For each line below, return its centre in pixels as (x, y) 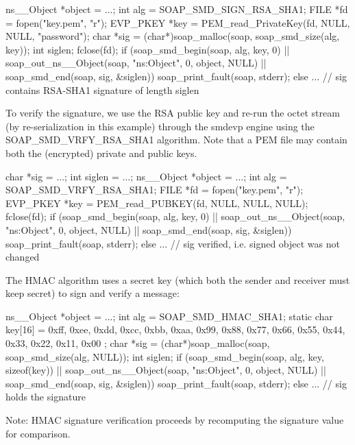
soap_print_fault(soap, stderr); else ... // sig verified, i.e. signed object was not (173, 243)
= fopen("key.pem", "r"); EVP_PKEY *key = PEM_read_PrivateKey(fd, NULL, (178, 22)
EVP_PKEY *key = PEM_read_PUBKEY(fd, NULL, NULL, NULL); (157, 203)
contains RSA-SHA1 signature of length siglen (102, 89)
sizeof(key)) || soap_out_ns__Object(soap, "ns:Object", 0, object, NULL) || (166, 370)
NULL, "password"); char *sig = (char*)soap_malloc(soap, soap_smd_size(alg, (173, 36)
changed (23, 257)
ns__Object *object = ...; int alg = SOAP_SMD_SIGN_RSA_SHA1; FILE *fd (177, 9)
